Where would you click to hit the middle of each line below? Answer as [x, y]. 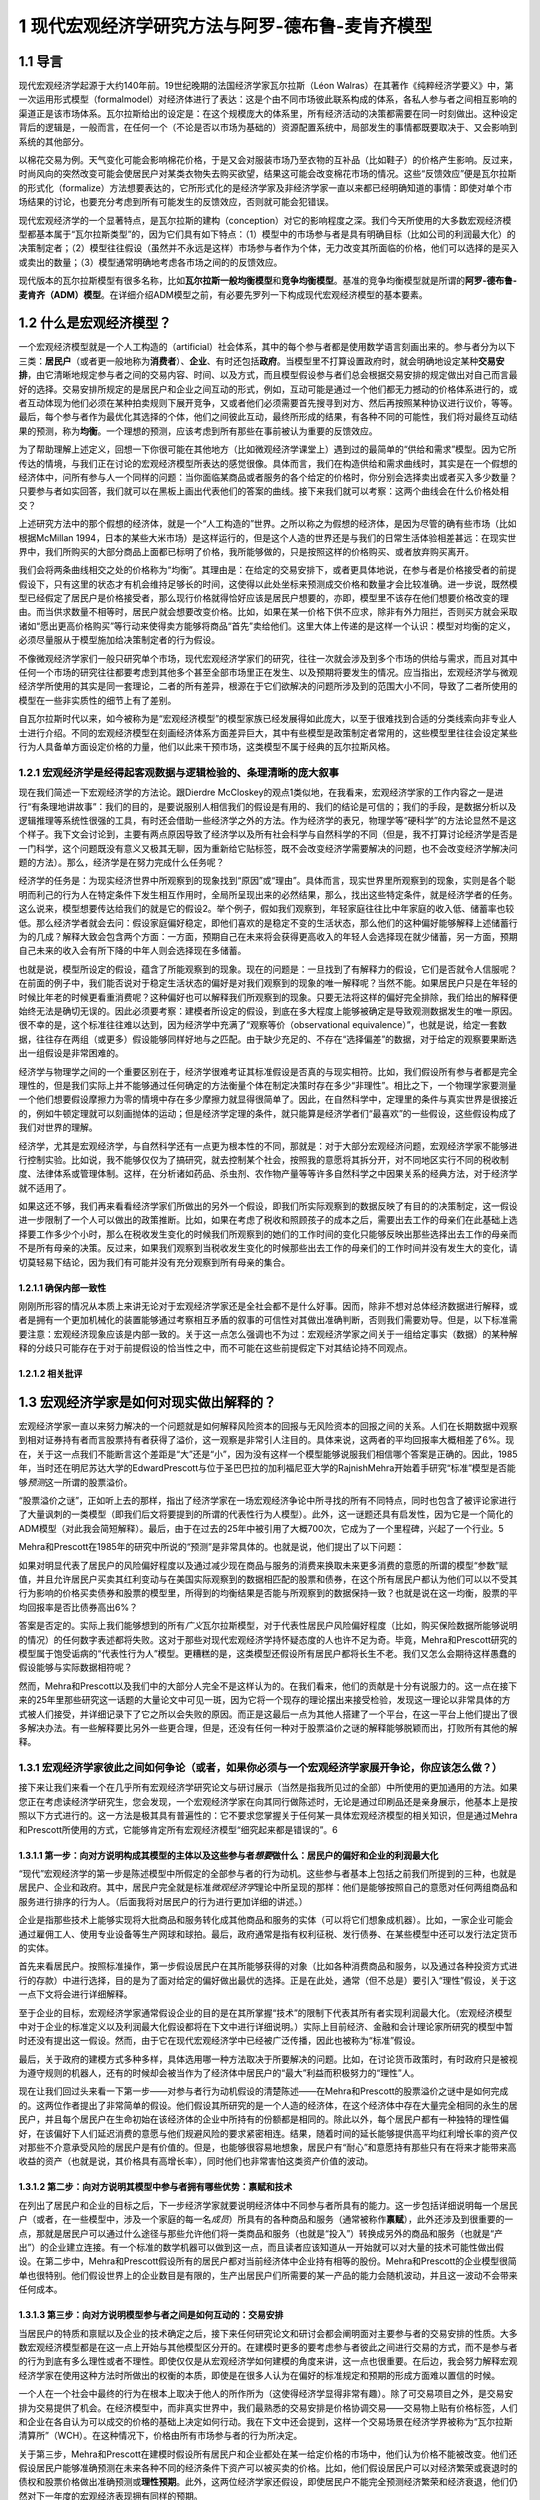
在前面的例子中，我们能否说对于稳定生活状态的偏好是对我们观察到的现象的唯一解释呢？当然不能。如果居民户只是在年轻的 [268, 983]
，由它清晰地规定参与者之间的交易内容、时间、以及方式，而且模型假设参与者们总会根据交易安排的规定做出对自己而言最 [272, 375]
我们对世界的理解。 [58, 1127]
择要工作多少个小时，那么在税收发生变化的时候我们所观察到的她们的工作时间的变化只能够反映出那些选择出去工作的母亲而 [268, 1234]
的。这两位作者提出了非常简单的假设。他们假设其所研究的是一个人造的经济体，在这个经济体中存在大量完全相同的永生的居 [268, 2105]
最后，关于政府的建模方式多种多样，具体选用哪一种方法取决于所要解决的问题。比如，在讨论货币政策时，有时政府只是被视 [268, 2059]
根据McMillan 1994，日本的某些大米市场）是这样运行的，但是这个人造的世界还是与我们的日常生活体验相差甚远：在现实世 [267, 537]
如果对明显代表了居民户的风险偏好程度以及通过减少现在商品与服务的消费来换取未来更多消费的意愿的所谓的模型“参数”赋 [263, 1565]
